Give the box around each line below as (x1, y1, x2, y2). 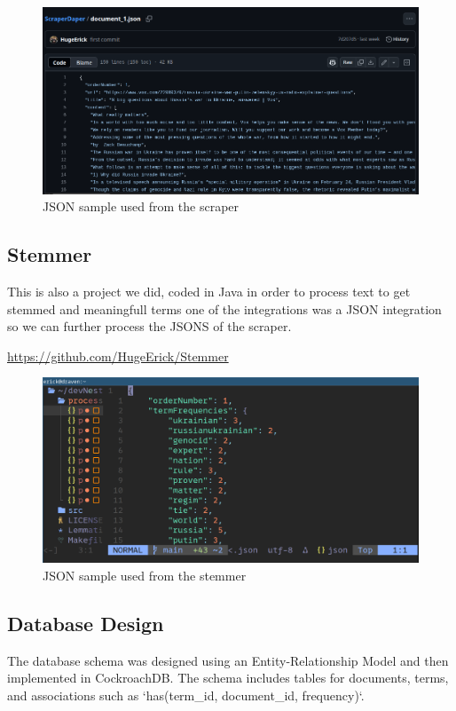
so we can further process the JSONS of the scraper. (7, 317, 292, 336)
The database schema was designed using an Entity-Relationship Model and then (7, 651, 449, 669)
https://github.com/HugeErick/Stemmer (7, 346, 229, 365)
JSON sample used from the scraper (43, 197, 240, 216)
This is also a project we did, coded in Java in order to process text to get (7, 281, 411, 300)
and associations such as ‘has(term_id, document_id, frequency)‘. (7, 685, 365, 704)
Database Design (7, 609, 164, 636)
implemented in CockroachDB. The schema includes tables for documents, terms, (7, 668, 449, 687)
